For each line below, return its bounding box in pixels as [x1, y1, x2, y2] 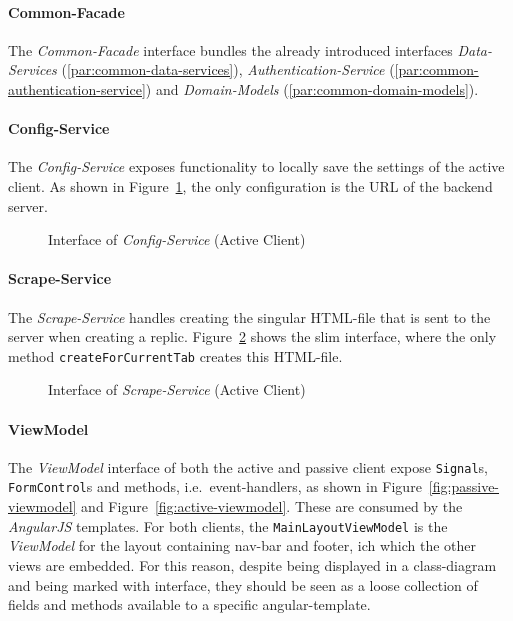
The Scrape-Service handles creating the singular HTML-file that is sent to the [8, 306, 491, 327]
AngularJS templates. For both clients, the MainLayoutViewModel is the [8, 515, 448, 536]
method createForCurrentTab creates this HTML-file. [8, 345, 343, 366]
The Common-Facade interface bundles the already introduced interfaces [8, 39, 453, 60]
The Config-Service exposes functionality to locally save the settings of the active [8, 156, 505, 177]
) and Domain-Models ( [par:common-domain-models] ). [145, 78, 479, 99]
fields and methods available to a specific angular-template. [8, 594, 371, 615]
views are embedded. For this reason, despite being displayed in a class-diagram [8, 554, 497, 575]
